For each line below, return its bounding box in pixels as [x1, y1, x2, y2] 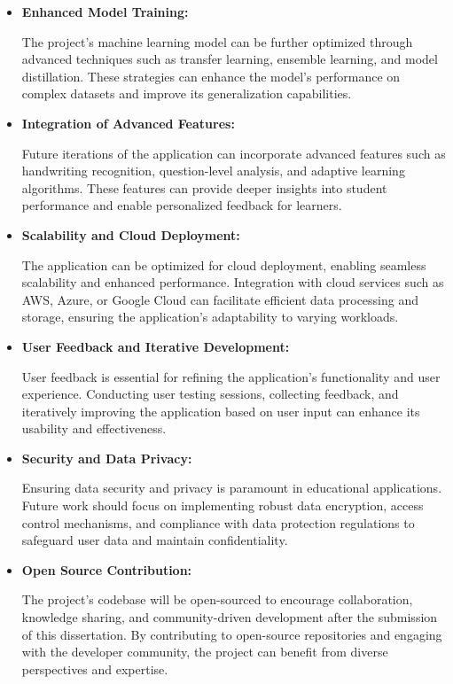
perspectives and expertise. [21, 659, 168, 678]
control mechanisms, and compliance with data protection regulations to [21, 513, 415, 532]
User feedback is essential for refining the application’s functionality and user [21, 367, 441, 385]
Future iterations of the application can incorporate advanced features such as [21, 144, 446, 162]
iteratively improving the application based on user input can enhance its [21, 401, 420, 420]
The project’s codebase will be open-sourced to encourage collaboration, [21, 590, 413, 609]
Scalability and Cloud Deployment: [21, 225, 240, 244]
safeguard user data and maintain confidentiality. [21, 531, 288, 549]
